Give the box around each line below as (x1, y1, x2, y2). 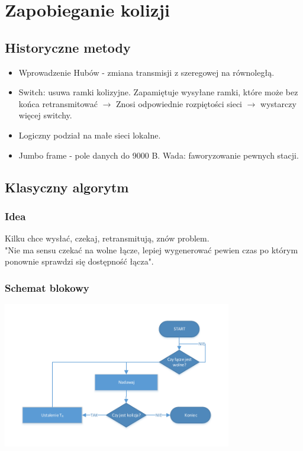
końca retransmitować (18, 97, 98, 109)
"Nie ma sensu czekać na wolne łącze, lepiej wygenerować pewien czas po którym (5, 243, 298, 256)
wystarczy (260, 97, 296, 109)
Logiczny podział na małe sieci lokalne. (18, 128, 161, 141)
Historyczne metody (5, 38, 131, 56)
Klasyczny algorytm (5, 178, 129, 196)
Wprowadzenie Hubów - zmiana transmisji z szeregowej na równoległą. (18, 66, 275, 78)
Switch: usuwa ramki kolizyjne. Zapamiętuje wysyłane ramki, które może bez (18, 86, 298, 98)
